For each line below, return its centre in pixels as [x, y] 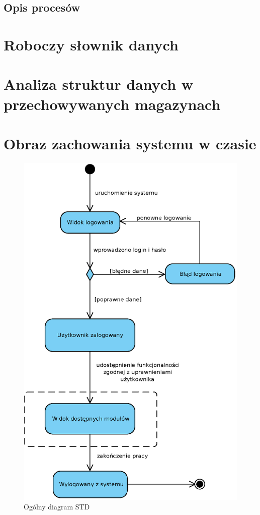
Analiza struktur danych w [99, 84]
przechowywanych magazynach [112, 104]
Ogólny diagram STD [57, 507]
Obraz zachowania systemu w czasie [130, 143]
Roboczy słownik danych [91, 44]
